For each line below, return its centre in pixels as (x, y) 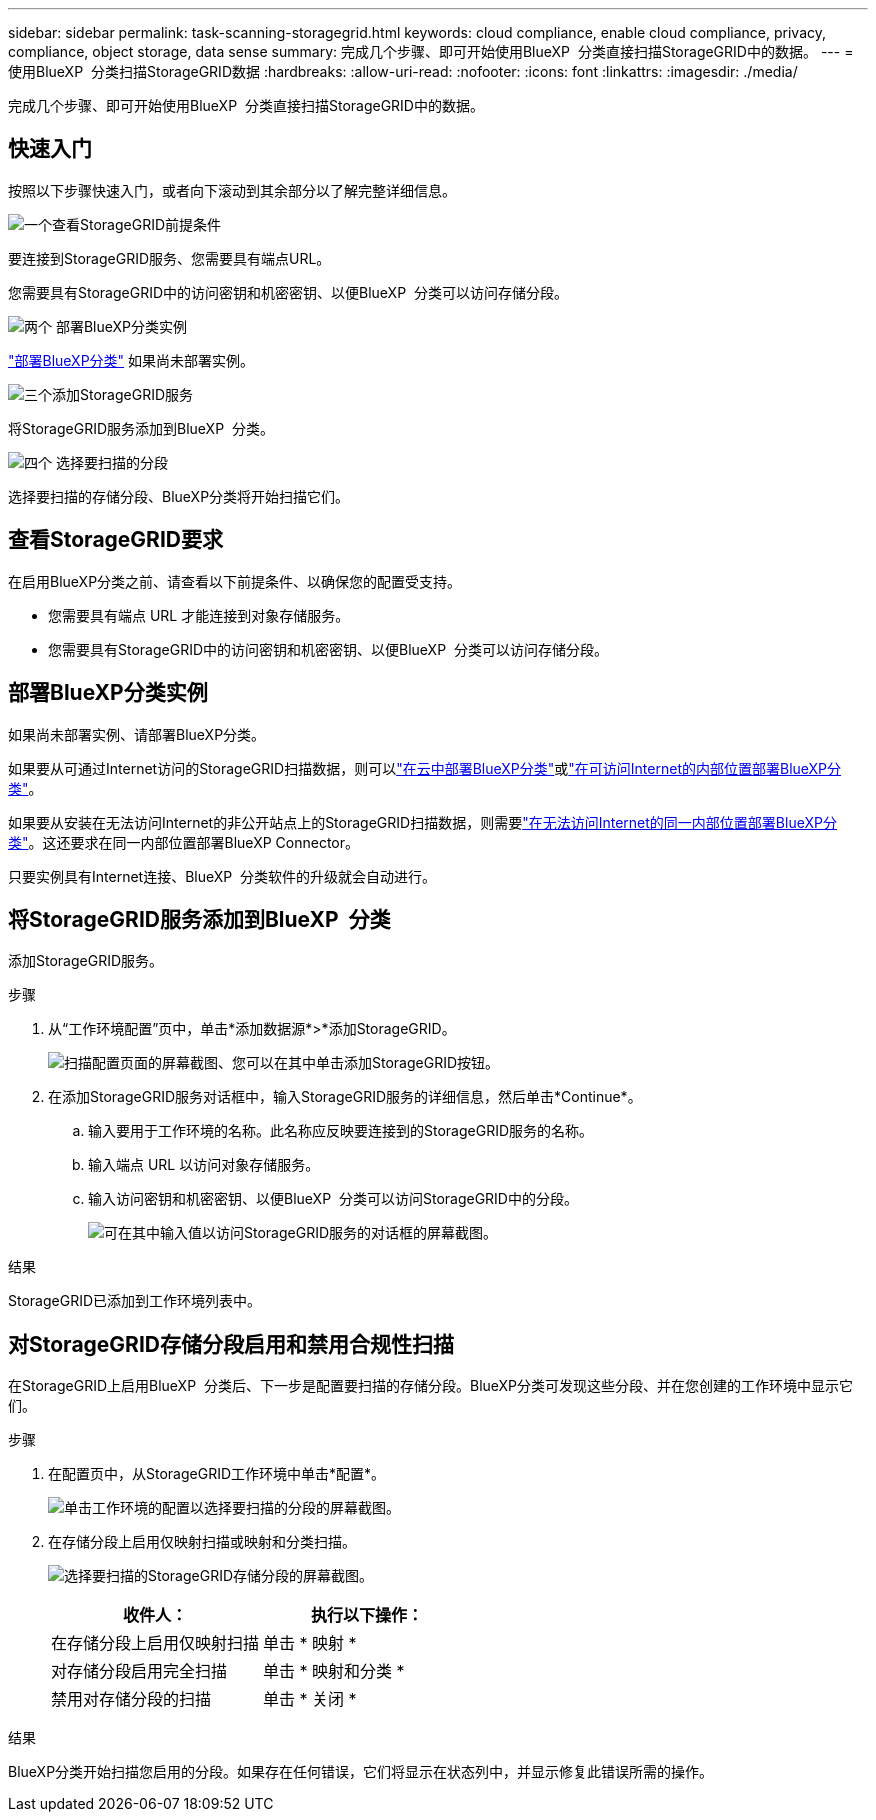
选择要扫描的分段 (111, 462)
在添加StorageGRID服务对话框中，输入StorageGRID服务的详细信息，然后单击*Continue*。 (345, 1097)
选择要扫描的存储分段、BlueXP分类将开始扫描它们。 (179, 496)
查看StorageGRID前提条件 (137, 224)
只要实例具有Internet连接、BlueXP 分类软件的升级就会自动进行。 (222, 876)
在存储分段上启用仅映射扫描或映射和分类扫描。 (202, 1542)
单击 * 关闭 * (310, 1699)
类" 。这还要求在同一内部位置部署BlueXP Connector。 (183, 842)
